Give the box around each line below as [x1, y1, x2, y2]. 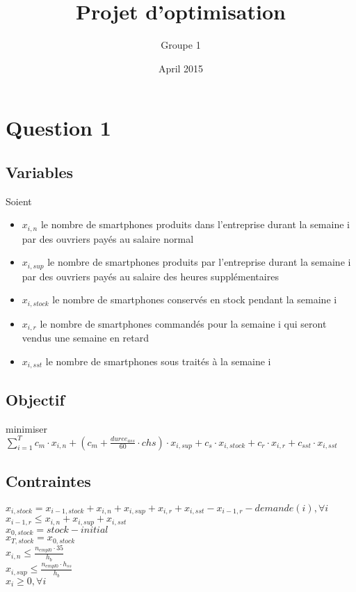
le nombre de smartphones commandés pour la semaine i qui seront [40, 316, 327, 330]
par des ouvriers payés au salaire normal [22, 231, 194, 246]
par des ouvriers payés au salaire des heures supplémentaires [22, 269, 279, 283]
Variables [6, 161, 74, 182]
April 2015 [158, 61, 204, 75]
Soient [6, 193, 32, 208]
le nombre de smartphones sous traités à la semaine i [45, 353, 271, 368]
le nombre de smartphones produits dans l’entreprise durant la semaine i [40, 217, 350, 232]
